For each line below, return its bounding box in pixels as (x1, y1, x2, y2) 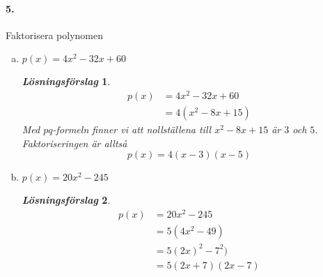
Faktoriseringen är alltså (22, 135, 127, 150)
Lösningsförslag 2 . (22, 193, 111, 207)
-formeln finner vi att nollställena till (52, 122, 212, 137)
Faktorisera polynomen (6, 27, 103, 42)
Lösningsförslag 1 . (22, 74, 111, 89)
